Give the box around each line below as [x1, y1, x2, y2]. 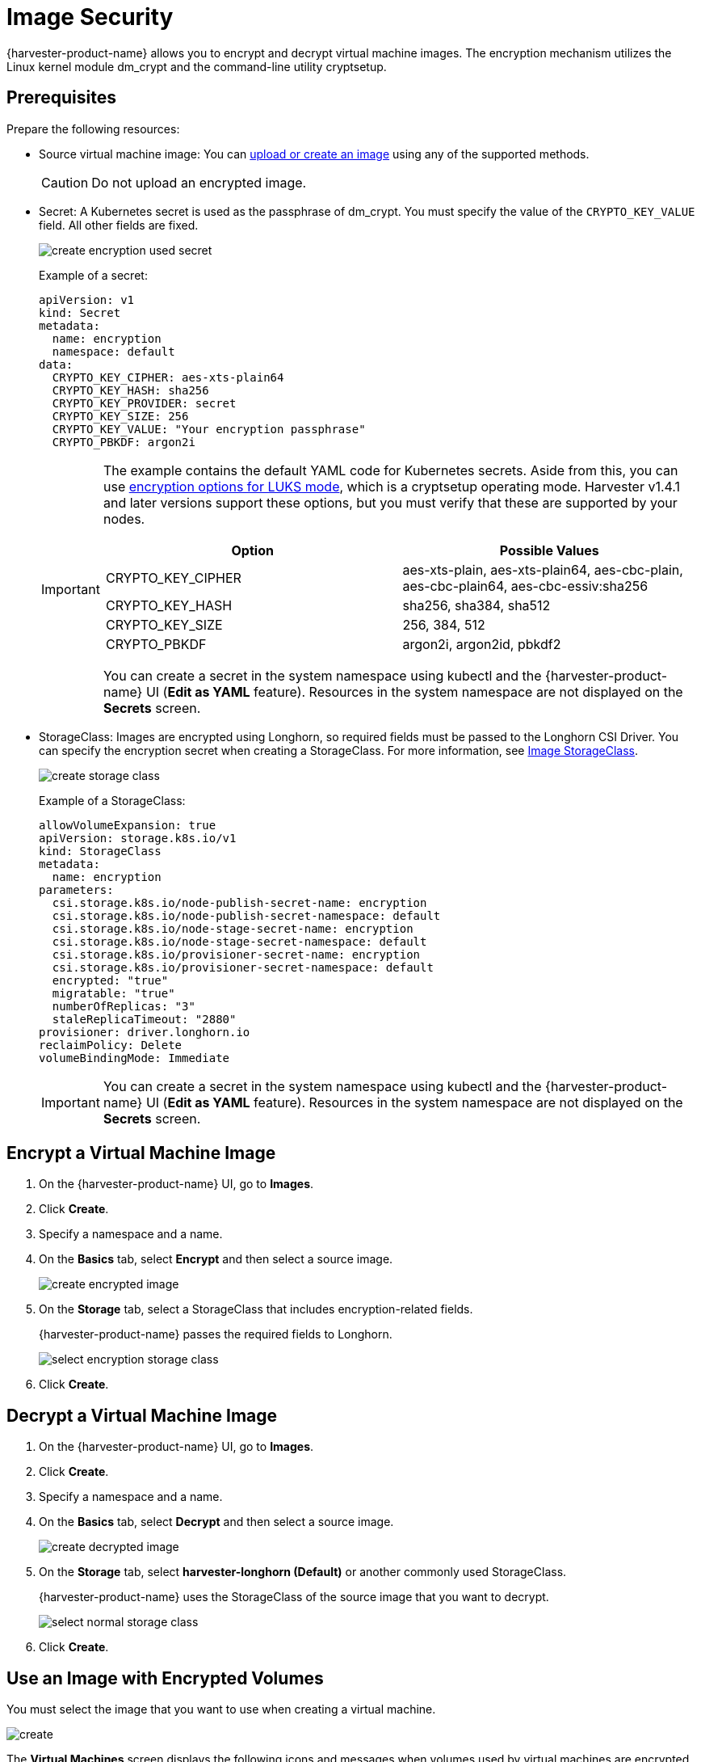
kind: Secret [39, 306, 121, 319]
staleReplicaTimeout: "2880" [52, 1012, 237, 1026]
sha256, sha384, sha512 [402, 596, 551, 613]
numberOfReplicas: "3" [52, 999, 195, 1013]
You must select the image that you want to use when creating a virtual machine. [6, 1702, 436, 1717]
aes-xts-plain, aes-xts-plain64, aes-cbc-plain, [402, 561, 683, 578]
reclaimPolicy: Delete [39, 1038, 183, 1052]
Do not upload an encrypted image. [91, 174, 307, 191]
